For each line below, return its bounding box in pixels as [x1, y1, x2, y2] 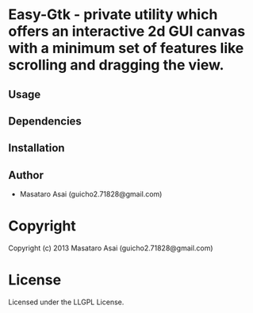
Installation [8, 141, 65, 155]
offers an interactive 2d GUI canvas [8, 22, 246, 40]
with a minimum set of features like [8, 40, 244, 57]
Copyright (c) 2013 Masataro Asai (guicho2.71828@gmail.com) [8, 243, 213, 253]
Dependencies [8, 114, 82, 128]
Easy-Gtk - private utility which [8, 6, 218, 24]
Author [8, 168, 44, 181]
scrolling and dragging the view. [8, 56, 224, 74]
